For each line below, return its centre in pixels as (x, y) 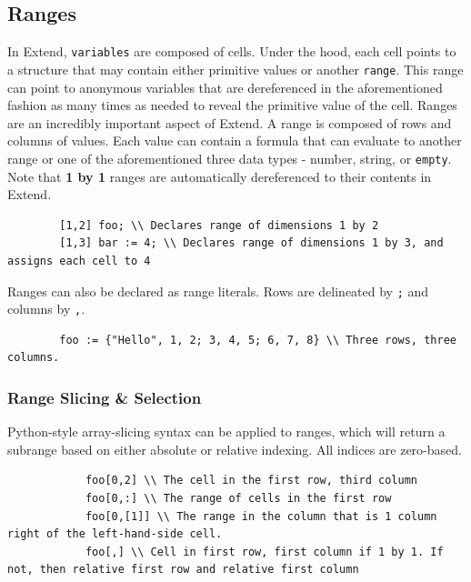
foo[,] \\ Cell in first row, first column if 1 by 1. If (264, 552)
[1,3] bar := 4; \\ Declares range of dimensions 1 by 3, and (251, 243)
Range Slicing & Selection (105, 397)
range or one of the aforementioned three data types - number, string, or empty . (230, 158)
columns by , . (46, 309)
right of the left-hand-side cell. (115, 534)
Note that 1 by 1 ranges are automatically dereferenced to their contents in (220, 176)
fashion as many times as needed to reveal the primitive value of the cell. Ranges (232, 105)
